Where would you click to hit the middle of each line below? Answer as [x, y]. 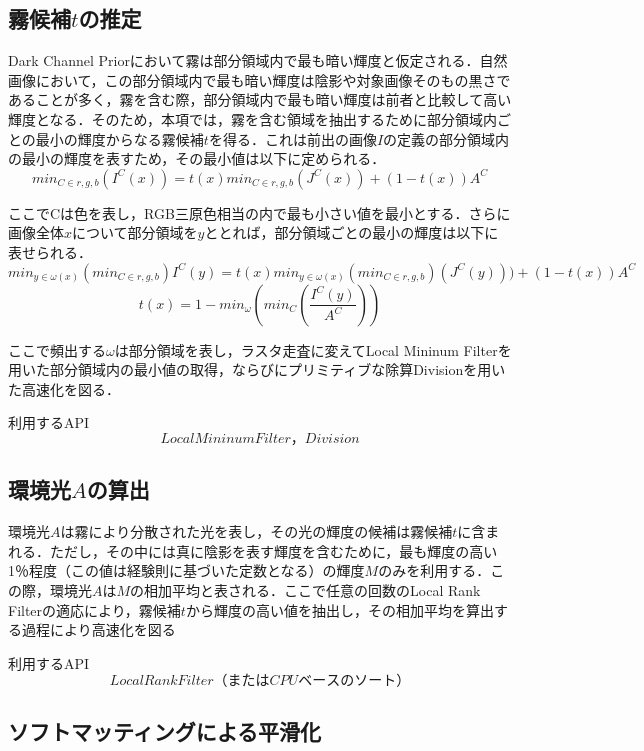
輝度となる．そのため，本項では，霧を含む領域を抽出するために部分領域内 [252, 118]
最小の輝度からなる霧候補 [119, 138]
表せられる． [50, 251]
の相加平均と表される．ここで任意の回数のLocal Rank [305, 589]
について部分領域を [135, 232]
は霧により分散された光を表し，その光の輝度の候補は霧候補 [256, 531]
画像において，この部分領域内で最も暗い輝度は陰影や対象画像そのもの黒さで [259, 79]
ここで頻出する [57, 349]
